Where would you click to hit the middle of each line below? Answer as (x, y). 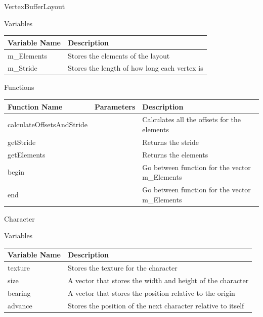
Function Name (35, 106)
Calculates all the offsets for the (192, 119)
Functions (19, 87)
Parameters (115, 106)
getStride (22, 142)
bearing (19, 293)
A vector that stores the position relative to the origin (151, 293)
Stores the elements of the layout (119, 55)
